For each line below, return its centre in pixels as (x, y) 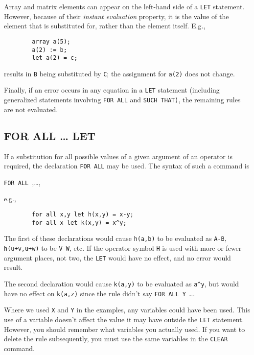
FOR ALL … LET (50, 135)
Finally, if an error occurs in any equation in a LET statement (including (112, 90)
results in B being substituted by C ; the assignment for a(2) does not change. (119, 73)
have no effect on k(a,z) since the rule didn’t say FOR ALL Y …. (99, 293)
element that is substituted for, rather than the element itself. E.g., (105, 26)
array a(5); (51, 41)
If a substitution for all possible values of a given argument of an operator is (118, 156)
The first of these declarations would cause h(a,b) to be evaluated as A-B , (115, 238)
